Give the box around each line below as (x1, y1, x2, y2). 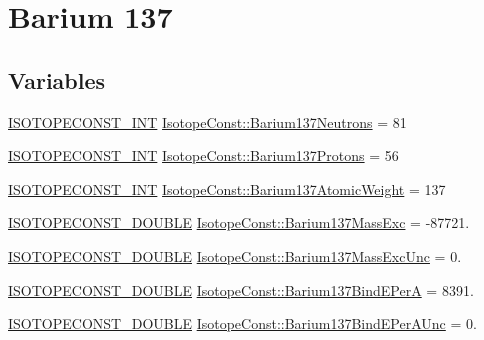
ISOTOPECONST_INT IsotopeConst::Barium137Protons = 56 (8, 145, 399, 166)
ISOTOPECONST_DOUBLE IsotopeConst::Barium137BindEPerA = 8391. (8, 279, 474, 300)
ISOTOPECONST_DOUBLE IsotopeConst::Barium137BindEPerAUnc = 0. (8, 313, 477, 334)
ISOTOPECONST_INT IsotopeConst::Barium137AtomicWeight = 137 (8, 178, 446, 199)
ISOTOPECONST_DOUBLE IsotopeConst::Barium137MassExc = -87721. (8, 212, 470, 233)
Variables (8, 64, 106, 95)
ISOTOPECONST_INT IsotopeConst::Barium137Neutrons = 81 (8, 111, 407, 132)
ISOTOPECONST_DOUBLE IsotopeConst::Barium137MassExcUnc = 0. (8, 245, 462, 266)
